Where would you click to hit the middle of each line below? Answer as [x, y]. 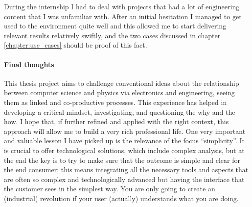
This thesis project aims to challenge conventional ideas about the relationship [122, 83]
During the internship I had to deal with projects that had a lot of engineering [122, 6]
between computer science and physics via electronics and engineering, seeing [119, 92]
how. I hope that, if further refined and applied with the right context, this [116, 121]
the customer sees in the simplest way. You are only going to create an [110, 189]
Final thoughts [29, 64]
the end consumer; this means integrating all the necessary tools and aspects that [126, 169]
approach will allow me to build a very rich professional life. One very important [125, 131]
